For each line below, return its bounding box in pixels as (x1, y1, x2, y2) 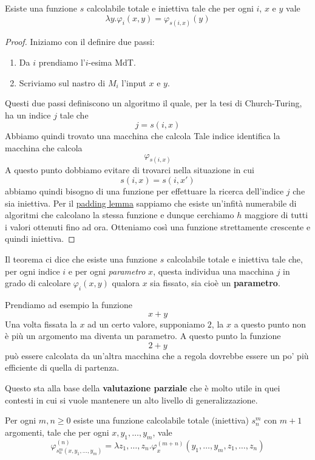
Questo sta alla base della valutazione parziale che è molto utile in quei (5, 381, 280, 394)
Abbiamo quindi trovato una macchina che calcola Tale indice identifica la (5, 129, 280, 142)
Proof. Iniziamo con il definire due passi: (5, 35, 155, 48)
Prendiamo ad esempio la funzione (5, 298, 132, 311)
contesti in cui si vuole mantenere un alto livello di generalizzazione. (5, 393, 258, 406)
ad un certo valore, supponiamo (87, 317, 205, 330)
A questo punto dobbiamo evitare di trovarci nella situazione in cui (5, 163, 254, 176)
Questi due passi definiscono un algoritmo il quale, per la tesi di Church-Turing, (5, 97, 302, 109)
